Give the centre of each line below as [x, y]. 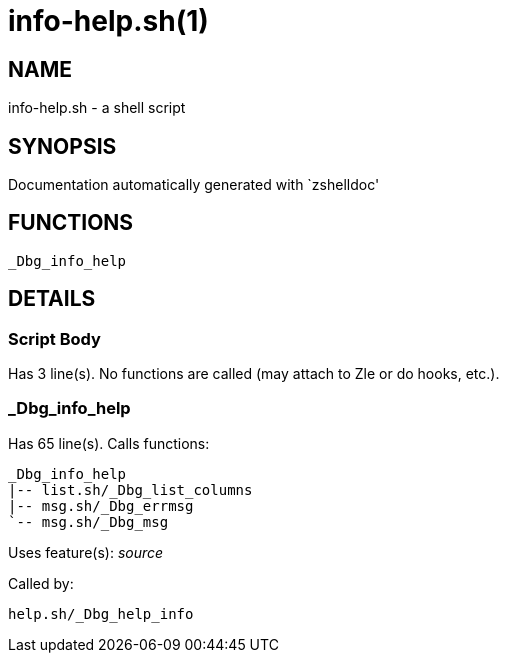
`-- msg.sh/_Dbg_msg [88, 521]
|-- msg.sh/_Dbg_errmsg [101, 505]
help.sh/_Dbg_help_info [101, 613]
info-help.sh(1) [108, 21]
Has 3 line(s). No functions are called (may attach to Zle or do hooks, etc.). [254, 374]
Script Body [54, 338]
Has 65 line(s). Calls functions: [109, 443]
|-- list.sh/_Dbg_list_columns [130, 489]
